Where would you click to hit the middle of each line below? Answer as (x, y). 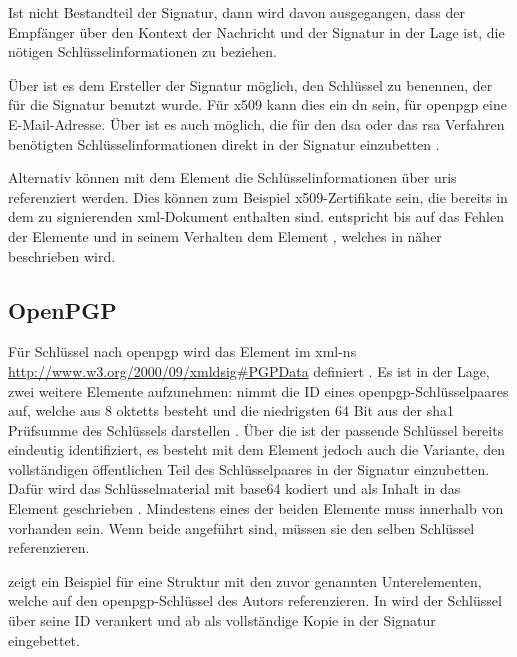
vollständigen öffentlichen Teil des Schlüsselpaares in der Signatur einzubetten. (249, 468)
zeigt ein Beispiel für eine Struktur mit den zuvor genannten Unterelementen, (245, 580)
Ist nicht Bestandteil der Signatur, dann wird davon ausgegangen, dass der (236, 12)
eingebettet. (44, 639)
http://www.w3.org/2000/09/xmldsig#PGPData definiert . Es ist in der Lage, (249, 370)
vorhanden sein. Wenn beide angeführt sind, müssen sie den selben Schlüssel (241, 527)
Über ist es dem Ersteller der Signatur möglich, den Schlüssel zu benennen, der (250, 84)
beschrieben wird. (62, 255)
